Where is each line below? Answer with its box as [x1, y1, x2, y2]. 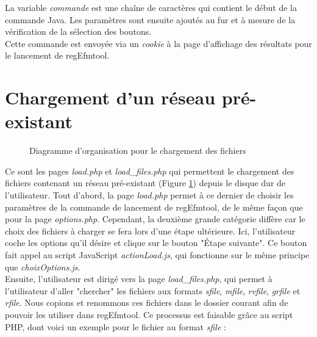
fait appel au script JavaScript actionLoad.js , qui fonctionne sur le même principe [5, 248, 310, 261]
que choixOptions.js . [5, 260, 80, 273]
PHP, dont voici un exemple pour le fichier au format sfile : [5, 320, 226, 333]
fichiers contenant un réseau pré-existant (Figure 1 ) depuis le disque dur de [5, 176, 286, 189]
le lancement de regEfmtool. [5, 49, 110, 62]
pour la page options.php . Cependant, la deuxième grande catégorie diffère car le [5, 212, 305, 225]
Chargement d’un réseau [5, 85, 216, 110]
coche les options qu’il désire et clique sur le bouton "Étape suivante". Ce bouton [5, 236, 307, 249]
